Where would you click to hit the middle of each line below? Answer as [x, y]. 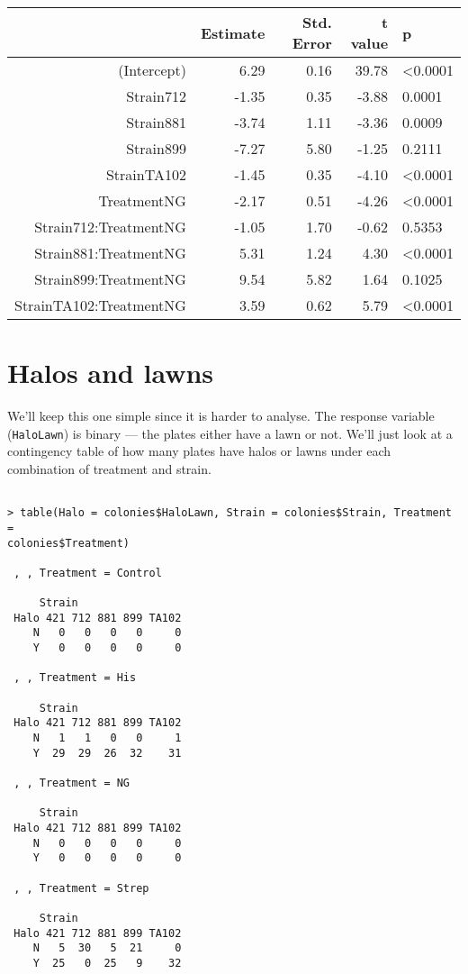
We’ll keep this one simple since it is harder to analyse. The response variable [221, 416]
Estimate [233, 32]
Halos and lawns [111, 373]
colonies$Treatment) [69, 543]
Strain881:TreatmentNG [110, 253]
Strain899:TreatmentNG [110, 279]
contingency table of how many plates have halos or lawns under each [199, 451]
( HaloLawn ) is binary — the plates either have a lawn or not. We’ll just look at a [230, 433]
